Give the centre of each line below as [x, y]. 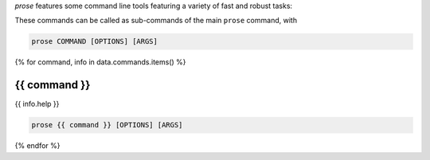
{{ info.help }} [37, 104]
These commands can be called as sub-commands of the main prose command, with [156, 21]
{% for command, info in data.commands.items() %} [100, 62]
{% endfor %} [37, 146]
